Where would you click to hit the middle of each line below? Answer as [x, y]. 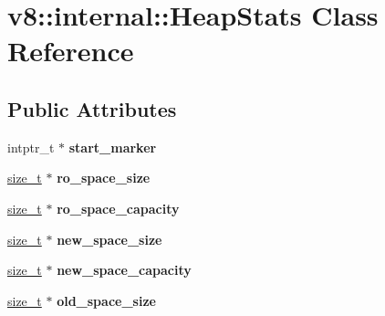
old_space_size [106, 300]
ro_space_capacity [118, 208]
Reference [71, 51]
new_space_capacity [124, 270]
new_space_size [109, 239]
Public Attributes [92, 108]
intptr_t [31, 147]
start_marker [113, 147]
